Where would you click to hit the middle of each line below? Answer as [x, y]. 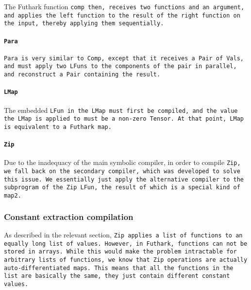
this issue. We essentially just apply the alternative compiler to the [124, 179]
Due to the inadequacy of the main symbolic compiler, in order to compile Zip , [122, 162]
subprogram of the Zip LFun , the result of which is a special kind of [122, 188]
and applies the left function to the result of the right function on [122, 15]
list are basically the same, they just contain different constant [117, 276]
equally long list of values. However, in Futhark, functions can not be [126, 244]
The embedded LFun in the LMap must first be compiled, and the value [121, 110]
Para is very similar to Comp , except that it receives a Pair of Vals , [124, 58]
